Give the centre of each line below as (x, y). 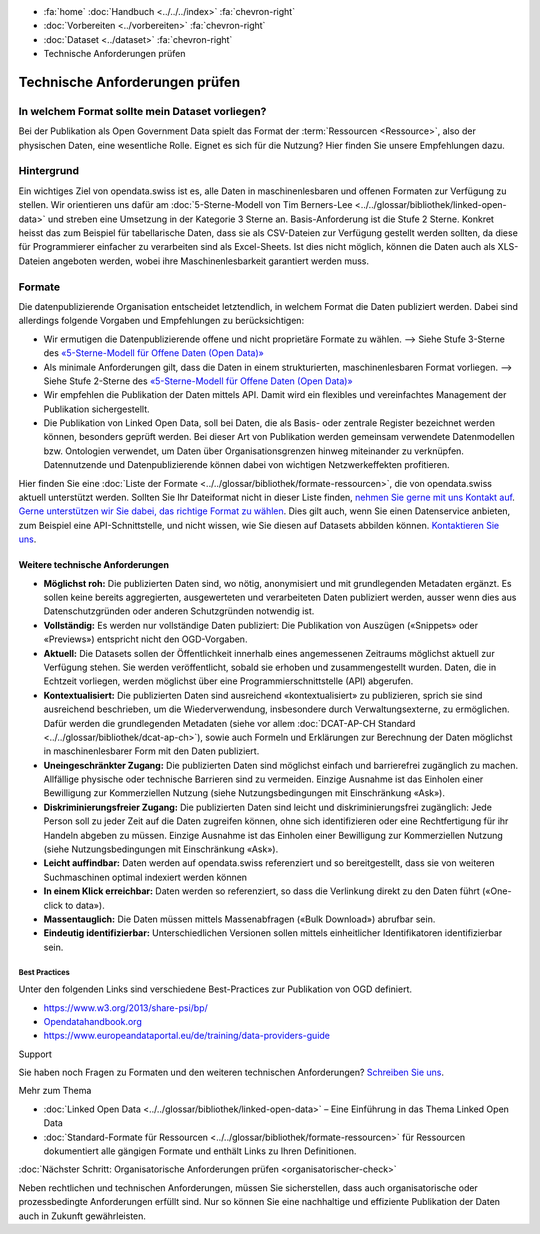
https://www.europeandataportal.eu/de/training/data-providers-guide (186, 1036)
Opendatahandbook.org (92, 1021)
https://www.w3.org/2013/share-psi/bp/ (126, 1007)
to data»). (85, 905)
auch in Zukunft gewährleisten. (82, 1216)
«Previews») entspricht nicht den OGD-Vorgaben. (145, 639)
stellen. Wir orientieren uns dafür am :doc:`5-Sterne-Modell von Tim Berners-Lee (185, 205)
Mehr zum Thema (55, 1091)
